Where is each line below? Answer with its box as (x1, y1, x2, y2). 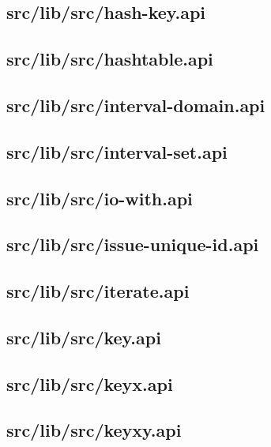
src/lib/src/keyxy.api (6, 418, 182, 442)
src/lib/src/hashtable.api (6, 47, 213, 71)
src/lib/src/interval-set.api (6, 139, 228, 163)
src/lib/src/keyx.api (6, 371, 173, 396)
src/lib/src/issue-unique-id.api (6, 232, 259, 257)
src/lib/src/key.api (6, 325, 161, 349)
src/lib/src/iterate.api (6, 279, 190, 303)
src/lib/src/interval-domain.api (6, 92, 265, 117)
